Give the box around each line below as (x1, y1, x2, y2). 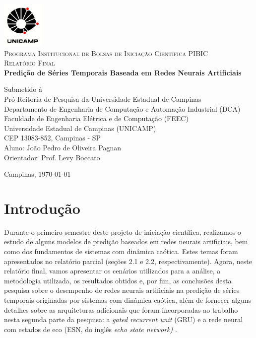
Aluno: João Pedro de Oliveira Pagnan (4, 142, 121, 152)
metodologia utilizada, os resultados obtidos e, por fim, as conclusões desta (4, 275, 232, 285)
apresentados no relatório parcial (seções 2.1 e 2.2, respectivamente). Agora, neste (4, 256, 252, 266)
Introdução (4, 198, 80, 218)
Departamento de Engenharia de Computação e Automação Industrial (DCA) (4, 103, 241, 114)
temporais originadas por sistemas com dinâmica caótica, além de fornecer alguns (4, 295, 252, 305)
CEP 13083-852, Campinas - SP (4, 133, 101, 143)
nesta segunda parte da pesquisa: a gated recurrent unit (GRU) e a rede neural (4, 314, 243, 325)
